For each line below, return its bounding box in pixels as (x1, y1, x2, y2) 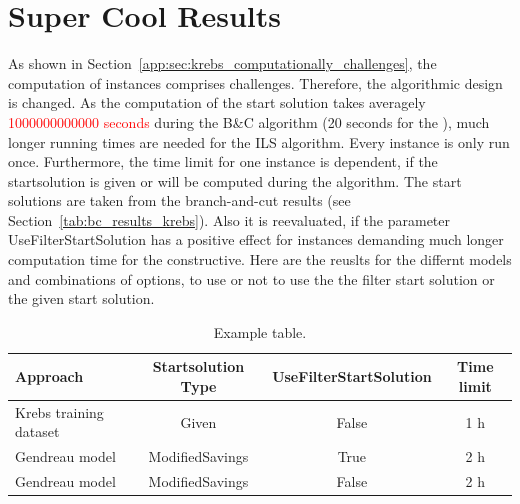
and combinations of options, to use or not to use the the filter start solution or (8, 268, 495, 289)
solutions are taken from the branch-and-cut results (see (8, 190, 351, 211)
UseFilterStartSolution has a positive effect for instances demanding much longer (8, 229, 504, 250)
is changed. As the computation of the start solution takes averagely (8, 92, 426, 113)
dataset (15, 421, 60, 442)
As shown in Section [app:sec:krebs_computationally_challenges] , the (8, 53, 437, 74)
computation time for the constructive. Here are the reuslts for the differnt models (8, 249, 512, 270)
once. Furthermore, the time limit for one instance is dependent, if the (8, 151, 438, 172)
